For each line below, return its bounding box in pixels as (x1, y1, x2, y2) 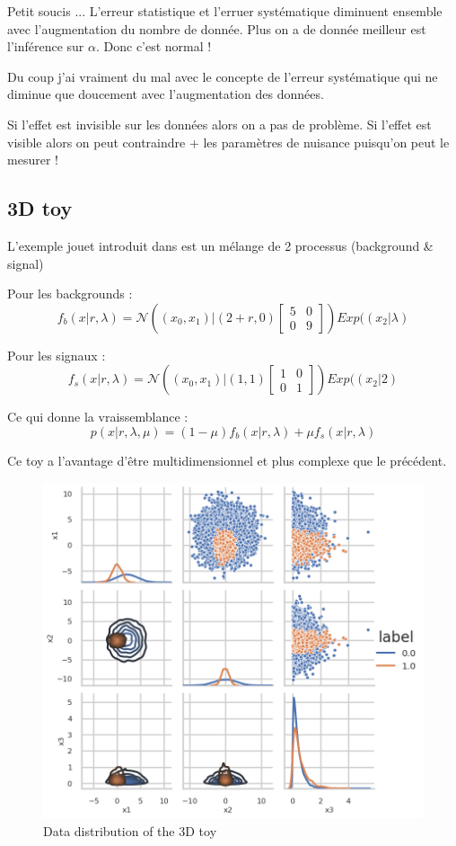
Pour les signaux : (7, 345, 106, 364)
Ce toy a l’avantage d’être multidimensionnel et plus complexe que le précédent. (7, 450, 447, 469)
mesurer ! (7, 150, 58, 169)
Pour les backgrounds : (7, 284, 133, 303)
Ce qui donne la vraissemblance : (7, 407, 189, 426)
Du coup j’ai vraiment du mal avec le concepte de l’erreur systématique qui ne (7, 67, 438, 85)
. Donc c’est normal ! (95, 37, 212, 56)
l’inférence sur (7, 37, 84, 56)
